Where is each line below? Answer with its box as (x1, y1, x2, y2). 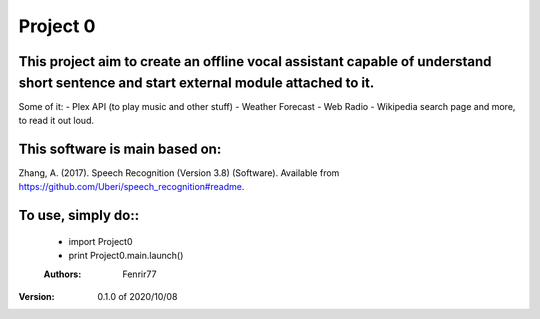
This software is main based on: (18, 140, 222, 157)
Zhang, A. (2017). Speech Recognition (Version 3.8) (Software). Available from (18, 166, 340, 179)
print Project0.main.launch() (68, 250, 184, 262)
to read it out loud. (18, 115, 95, 127)
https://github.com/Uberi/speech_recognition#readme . (18, 181, 245, 193)
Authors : (43, 268, 82, 280)
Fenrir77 (122, 268, 157, 280)
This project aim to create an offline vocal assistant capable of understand (18, 53, 492, 70)
